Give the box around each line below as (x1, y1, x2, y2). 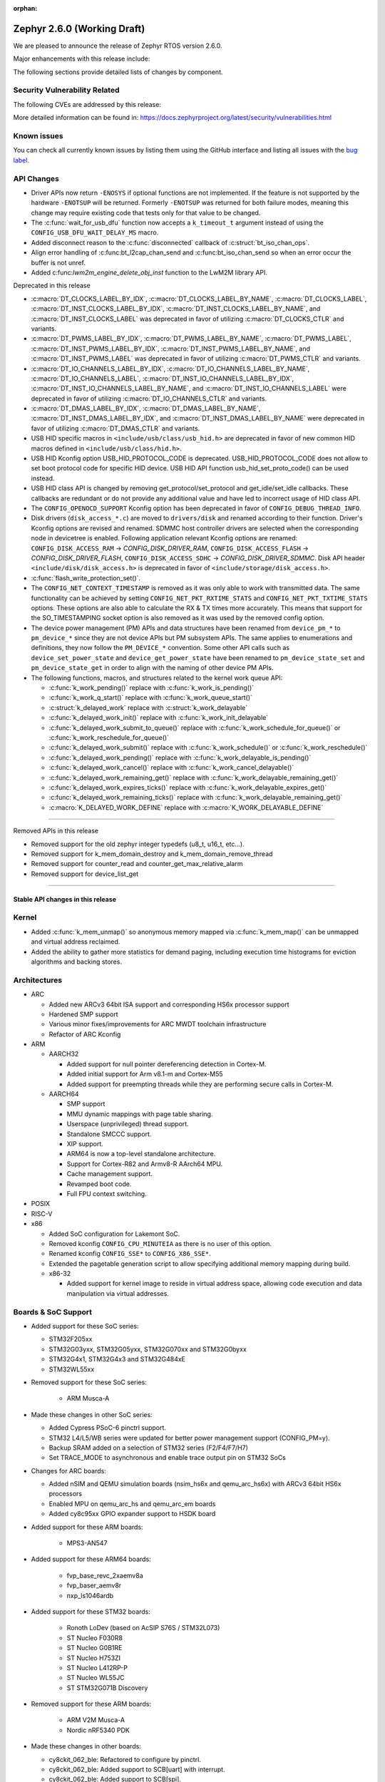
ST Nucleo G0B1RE (66, 1644, 123, 1652)
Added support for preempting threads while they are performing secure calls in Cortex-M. (66, 1080, 334, 1088)
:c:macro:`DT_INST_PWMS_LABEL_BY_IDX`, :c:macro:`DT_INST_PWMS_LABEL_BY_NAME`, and (31, 344, 310, 353)
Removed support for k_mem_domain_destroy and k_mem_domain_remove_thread (31, 849, 273, 858)
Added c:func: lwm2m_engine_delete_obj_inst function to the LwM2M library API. (31, 268, 267, 277)
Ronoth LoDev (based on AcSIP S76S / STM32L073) (66, 1624, 220, 1632)
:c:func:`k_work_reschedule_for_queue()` (48, 733, 169, 741)
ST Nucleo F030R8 (66, 1633, 123, 1642)
